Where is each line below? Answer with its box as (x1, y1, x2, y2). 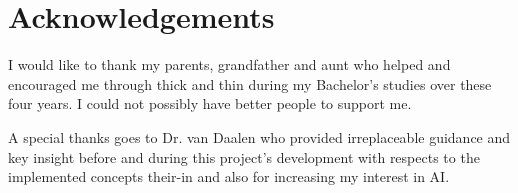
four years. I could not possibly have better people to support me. (8, 93, 412, 114)
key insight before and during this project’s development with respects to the (8, 146, 480, 167)
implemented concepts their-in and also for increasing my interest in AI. (8, 166, 450, 187)
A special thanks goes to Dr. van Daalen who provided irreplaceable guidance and (8, 126, 511, 147)
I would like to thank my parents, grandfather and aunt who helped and (8, 54, 451, 75)
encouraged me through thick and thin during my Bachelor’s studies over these (8, 73, 492, 94)
